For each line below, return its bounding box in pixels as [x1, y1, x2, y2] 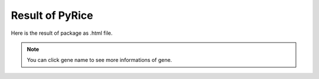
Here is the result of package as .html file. [11, 29, 113, 37]
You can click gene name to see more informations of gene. [27, 57, 172, 64]
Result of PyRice [11, 9, 93, 22]
